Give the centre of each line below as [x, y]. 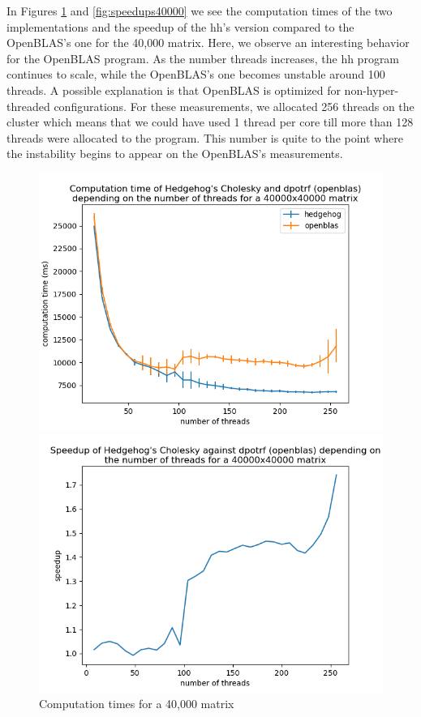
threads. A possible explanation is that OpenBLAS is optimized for [174, 90]
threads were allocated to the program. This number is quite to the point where [205, 137]
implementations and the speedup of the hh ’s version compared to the [180, 26]
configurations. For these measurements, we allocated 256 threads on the [234, 106]
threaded [28, 106]
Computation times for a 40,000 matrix [137, 704]
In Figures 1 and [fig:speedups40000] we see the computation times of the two [200, 11]
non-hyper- [372, 90]
